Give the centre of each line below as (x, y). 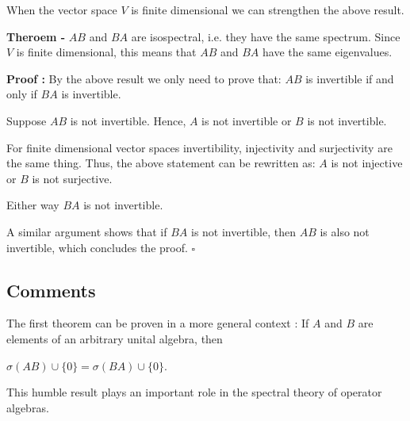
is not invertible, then (243, 231)
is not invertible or (247, 120)
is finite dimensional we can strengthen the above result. (268, 10)
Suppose (27, 120)
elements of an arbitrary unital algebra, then (115, 338)
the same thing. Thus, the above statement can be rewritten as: (161, 163)
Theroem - (36, 36)
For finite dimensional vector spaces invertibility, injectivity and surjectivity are (199, 147)
